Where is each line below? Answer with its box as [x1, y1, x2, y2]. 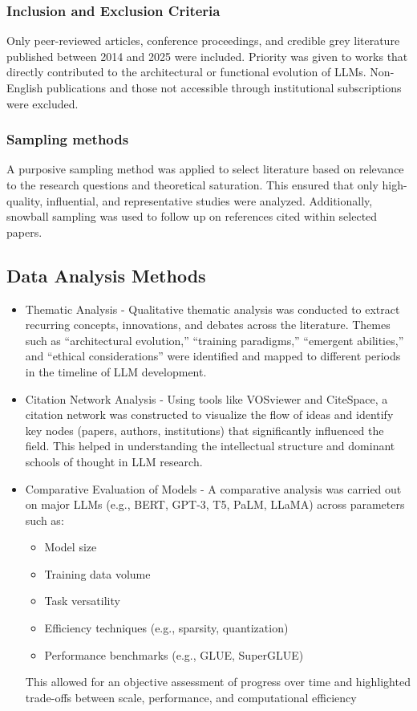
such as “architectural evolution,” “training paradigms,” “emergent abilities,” [25, 331, 404, 348]
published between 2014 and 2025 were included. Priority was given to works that [6, 47, 408, 64]
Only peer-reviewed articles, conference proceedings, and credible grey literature [6, 32, 400, 49]
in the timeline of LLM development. [25, 363, 207, 380]
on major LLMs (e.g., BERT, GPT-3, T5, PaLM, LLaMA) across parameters [25, 496, 405, 513]
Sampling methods [6, 129, 129, 149]
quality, [6, 192, 43, 209]
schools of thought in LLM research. [25, 453, 203, 469]
